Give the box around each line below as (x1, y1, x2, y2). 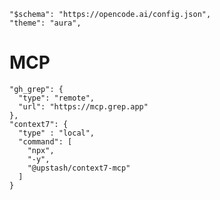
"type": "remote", (18, 93, 96, 103)
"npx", (27, 145, 55, 155)
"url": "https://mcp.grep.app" (18, 101, 149, 112)
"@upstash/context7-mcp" (27, 163, 131, 173)
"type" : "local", (18, 128, 96, 138)
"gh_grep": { (9, 84, 64, 94)
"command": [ (18, 136, 73, 147)
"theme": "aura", (9, 18, 82, 28)
